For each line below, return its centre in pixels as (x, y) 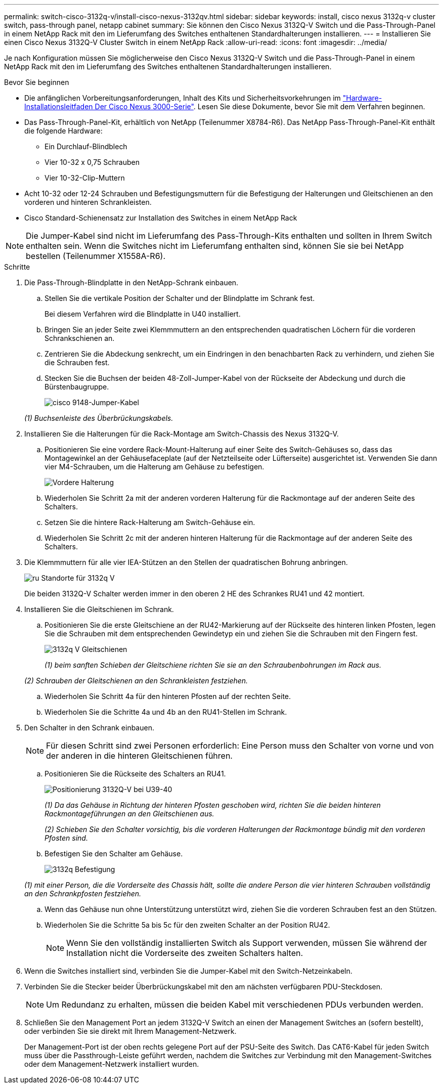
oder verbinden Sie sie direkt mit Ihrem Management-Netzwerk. (130, 1031)
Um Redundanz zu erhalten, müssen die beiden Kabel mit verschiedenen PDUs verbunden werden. (235, 1005)
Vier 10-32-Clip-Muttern (85, 178)
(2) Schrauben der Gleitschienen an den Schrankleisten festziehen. (136, 681)
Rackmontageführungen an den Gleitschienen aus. (129, 814)
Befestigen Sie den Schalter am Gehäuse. (114, 854)
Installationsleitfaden (59, 106)
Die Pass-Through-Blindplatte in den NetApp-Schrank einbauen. (131, 282)
